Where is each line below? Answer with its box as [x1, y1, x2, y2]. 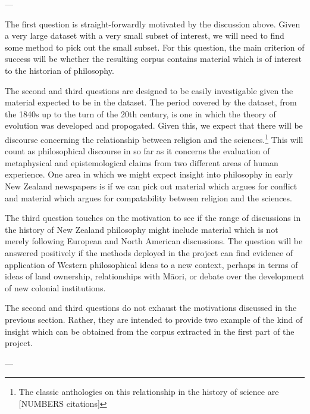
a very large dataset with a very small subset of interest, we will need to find [5, 29, 284, 42]
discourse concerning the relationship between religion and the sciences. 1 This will [5, 131, 303, 145]
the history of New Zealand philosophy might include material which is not [5, 223, 278, 235]
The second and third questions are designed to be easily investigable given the [5, 84, 293, 97]
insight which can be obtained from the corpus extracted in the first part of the [5, 325, 295, 337]
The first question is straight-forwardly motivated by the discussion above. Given [5, 17, 300, 30]
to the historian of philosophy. [5, 64, 114, 76]
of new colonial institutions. [5, 281, 106, 294]
